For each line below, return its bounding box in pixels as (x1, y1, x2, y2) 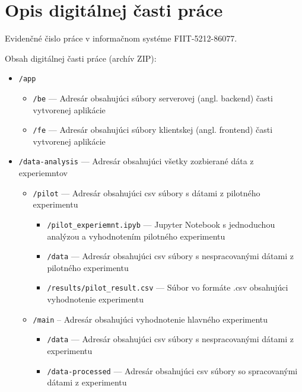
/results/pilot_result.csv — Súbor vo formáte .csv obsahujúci (47, 281, 288, 294)
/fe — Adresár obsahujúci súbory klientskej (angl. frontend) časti (33, 123, 273, 136)
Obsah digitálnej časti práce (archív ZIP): (5, 52, 157, 64)
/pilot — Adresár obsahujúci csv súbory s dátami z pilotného (33, 186, 260, 199)
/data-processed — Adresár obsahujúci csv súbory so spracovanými (47, 364, 298, 377)
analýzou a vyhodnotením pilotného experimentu (47, 230, 225, 242)
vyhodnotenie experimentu (47, 293, 144, 305)
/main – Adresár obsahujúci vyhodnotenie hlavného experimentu (33, 313, 268, 325)
